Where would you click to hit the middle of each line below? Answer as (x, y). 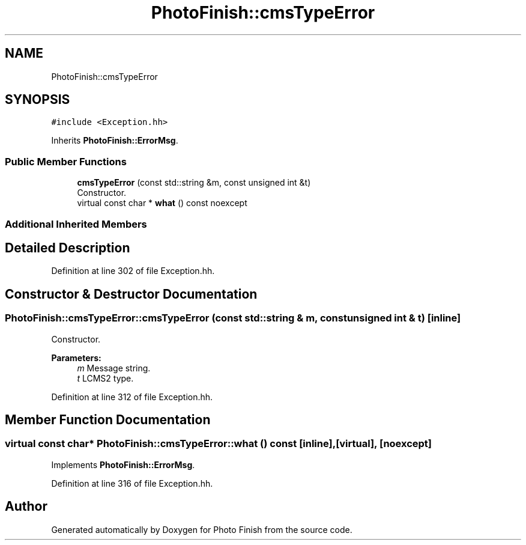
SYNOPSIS (38, 100)
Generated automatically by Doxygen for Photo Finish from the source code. (202, 529)
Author (26, 507)
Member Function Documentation (108, 420)
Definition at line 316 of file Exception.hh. (132, 483)
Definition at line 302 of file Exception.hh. (133, 271)
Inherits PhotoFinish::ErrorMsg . (115, 141)
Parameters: (76, 358)
